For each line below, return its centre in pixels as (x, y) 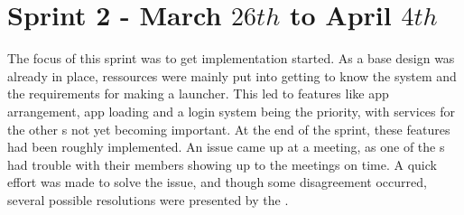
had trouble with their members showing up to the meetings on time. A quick (222, 164)
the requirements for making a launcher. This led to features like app (198, 93)
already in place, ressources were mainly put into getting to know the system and (232, 75)
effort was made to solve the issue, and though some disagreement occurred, (217, 182)
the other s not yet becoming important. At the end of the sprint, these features (229, 129)
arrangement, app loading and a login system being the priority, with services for (232, 111)
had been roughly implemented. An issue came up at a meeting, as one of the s (226, 147)
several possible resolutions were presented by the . (148, 199)
